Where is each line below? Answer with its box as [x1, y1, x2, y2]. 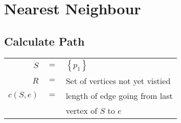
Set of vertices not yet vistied [65, 74, 171, 87]
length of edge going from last [65, 89, 173, 101]
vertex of [65, 104, 98, 116]
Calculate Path [4, 33, 85, 49]
